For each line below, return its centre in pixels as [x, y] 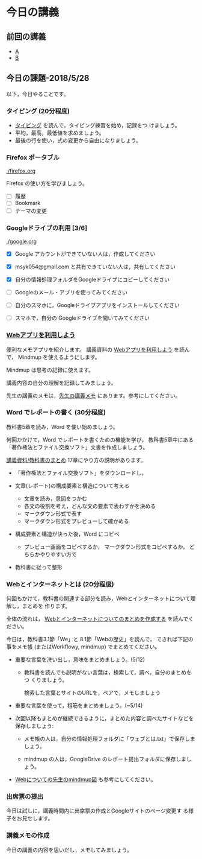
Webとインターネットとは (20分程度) [60, 584]
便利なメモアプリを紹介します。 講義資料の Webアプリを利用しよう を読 [96, 349]
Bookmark [28, 203]
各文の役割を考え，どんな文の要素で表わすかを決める [90, 506]
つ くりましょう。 [46, 680]
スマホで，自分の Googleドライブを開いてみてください [82, 318]
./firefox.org [21, 171]
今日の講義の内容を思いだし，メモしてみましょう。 [69, 850]
